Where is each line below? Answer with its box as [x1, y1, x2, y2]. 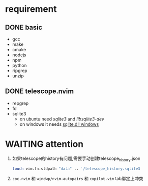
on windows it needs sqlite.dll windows [19, 121, 99, 127]
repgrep [12, 100, 29, 106]
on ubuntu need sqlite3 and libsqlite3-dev [19, 116, 104, 122]
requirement [5, 3, 57, 15]
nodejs [12, 52, 26, 58]
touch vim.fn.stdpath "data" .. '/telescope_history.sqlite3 [12, 166, 141, 171]
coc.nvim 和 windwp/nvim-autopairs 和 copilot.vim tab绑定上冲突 [12, 176, 144, 182]
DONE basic [5, 23, 43, 32]
